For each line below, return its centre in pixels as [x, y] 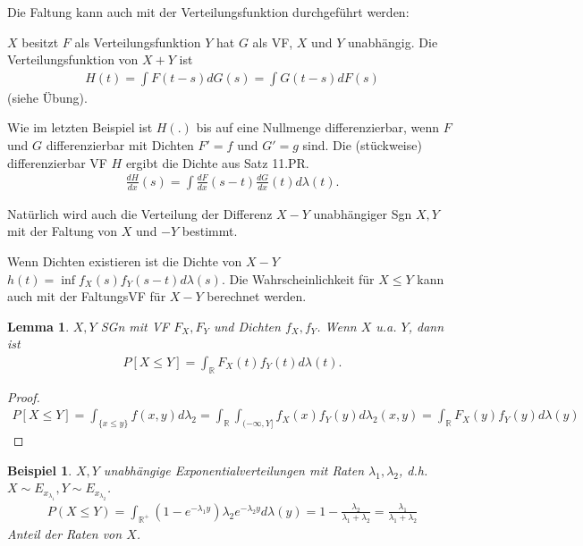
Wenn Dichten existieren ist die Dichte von [125, 260]
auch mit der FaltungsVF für [87, 296]
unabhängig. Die [393, 42]
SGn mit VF [135, 326]
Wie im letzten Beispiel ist [80, 127]
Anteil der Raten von [65, 533]
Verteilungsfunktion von [73, 59]
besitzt [40, 42]
